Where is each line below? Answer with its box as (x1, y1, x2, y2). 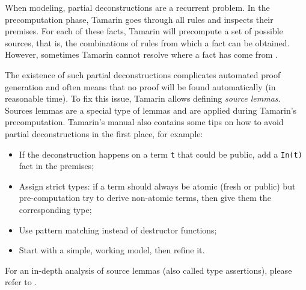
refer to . (5, 276, 37, 288)
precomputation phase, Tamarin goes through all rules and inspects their (5, 13, 274, 25)
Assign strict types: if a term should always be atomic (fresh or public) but (19, 179, 296, 192)
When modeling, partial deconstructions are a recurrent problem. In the (5, 1, 270, 13)
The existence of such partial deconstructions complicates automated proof (5, 68, 281, 81)
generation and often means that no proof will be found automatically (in (5, 80, 276, 93)
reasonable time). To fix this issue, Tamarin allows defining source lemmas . (5, 92, 281, 105)
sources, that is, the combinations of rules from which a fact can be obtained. (5, 36, 290, 49)
